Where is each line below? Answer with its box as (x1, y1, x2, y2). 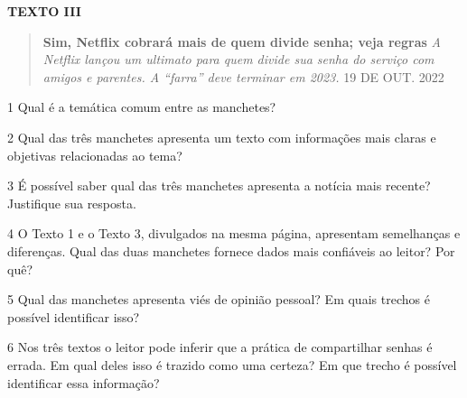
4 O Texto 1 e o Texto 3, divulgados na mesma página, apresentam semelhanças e (7, 224, 461, 243)
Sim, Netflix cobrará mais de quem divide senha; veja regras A (42, 32, 441, 51)
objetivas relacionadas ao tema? (7, 145, 182, 164)
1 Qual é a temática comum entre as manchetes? (7, 97, 276, 116)
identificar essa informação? (7, 373, 160, 392)
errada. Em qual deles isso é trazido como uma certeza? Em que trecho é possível (7, 355, 457, 374)
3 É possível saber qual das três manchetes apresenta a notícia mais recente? (7, 176, 431, 195)
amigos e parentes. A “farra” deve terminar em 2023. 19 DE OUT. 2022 (42, 67, 444, 86)
